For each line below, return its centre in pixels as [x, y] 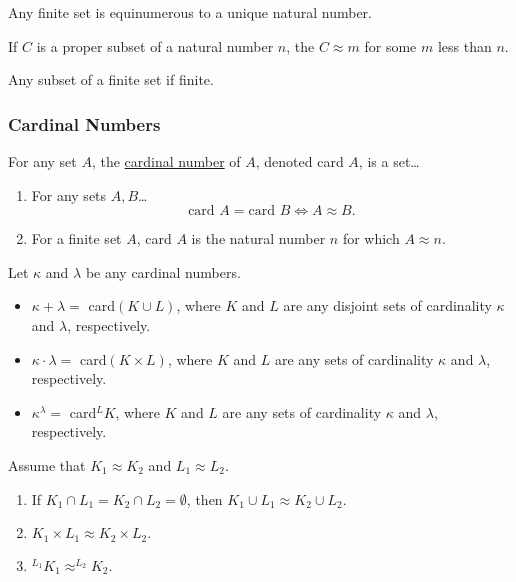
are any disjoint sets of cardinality [387, 305]
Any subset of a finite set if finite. [111, 79]
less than [464, 45]
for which [371, 238]
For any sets [69, 194]
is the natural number [258, 238]
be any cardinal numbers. [163, 271]
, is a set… [389, 161]
